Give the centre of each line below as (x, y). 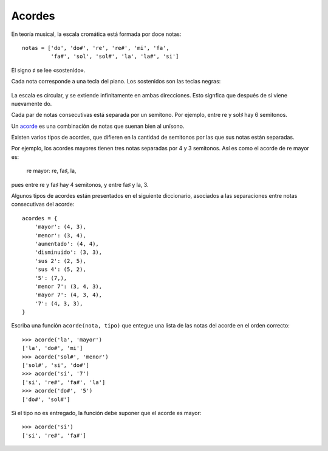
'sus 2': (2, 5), (60, 261)
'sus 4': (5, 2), (60, 270)
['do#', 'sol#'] (46, 399)
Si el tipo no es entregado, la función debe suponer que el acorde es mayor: (106, 413)
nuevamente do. (32, 103)
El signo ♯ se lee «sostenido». (48, 70)
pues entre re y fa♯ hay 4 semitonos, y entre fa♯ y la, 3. (80, 184)
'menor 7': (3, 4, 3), (68, 286)
